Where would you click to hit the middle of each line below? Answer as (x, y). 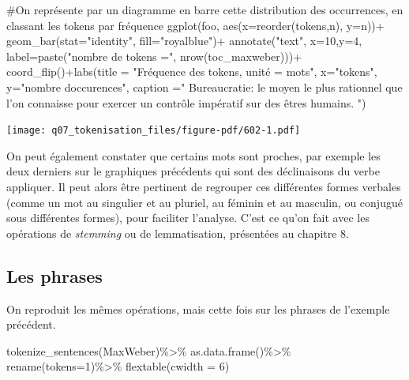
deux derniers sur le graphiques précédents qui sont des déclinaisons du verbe (193, 171)
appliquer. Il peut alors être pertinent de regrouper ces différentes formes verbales (204, 186)
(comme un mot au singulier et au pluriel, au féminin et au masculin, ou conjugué (204, 202)
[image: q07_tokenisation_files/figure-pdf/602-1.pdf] (154, 131)
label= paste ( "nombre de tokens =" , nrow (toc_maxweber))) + (154, 56)
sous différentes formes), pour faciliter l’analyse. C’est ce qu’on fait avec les (188, 218)
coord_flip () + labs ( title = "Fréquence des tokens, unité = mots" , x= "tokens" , (192, 71)
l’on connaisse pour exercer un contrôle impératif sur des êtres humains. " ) (186, 102)
